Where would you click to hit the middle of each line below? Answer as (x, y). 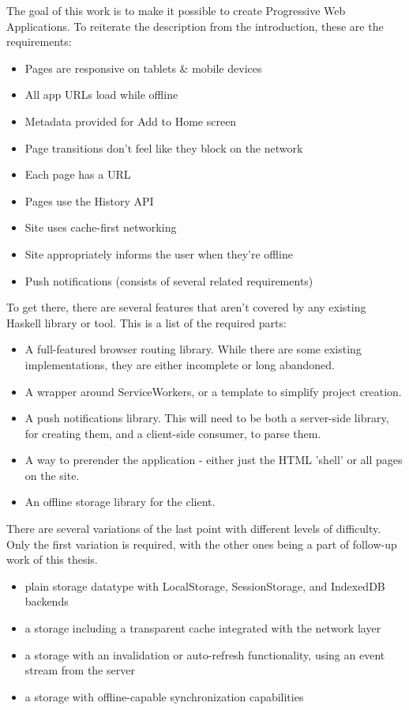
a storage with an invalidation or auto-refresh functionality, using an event (205, 654)
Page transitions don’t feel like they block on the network (164, 147)
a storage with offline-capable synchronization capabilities (164, 696)
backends (47, 601)
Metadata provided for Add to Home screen (131, 121)
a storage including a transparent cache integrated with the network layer (203, 628)
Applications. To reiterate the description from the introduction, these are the (195, 26)
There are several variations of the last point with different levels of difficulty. (194, 529)
